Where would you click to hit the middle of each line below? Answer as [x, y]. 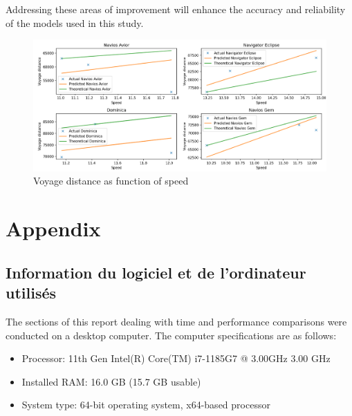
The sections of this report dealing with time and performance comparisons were [176, 321]
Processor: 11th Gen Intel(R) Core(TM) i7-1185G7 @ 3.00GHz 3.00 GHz [176, 358]
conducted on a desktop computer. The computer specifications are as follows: [171, 335]
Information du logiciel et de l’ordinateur [156, 272]
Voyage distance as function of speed [111, 181]
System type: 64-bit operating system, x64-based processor [146, 405]
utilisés [31, 293]
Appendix [53, 228]
